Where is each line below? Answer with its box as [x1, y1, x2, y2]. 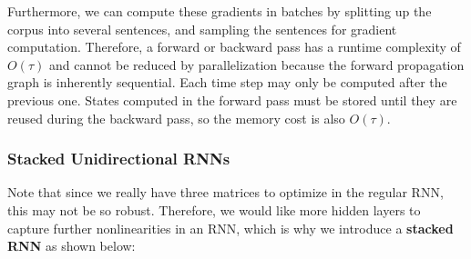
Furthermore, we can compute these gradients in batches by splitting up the [7, 2, 432, 20]
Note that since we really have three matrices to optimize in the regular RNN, [7, 183, 444, 202]
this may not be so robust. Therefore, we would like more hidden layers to [7, 200, 421, 219]
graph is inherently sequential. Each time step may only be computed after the [7, 73, 447, 92]
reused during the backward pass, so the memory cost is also [7, 108, 345, 127]
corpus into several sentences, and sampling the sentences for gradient [7, 19, 397, 38]
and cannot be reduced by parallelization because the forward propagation [48, 55, 465, 74]
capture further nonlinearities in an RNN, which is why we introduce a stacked [7, 218, 454, 237]
